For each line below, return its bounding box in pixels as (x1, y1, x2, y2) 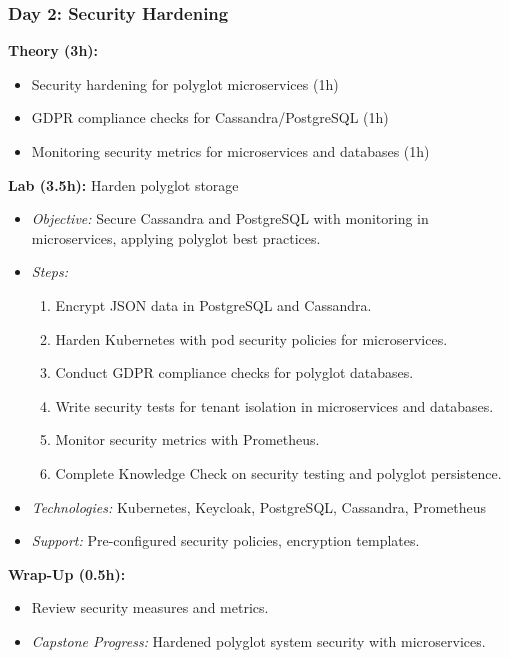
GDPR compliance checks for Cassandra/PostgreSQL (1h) (31, 107, 389, 128)
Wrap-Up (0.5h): (8, 563, 126, 584)
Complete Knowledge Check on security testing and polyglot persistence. (55, 462, 502, 483)
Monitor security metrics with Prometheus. (55, 429, 320, 450)
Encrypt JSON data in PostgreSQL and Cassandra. (55, 294, 372, 315)
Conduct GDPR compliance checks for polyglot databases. (55, 362, 414, 383)
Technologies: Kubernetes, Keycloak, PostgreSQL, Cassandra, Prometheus (31, 496, 486, 517)
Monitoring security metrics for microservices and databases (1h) (31, 141, 430, 161)
